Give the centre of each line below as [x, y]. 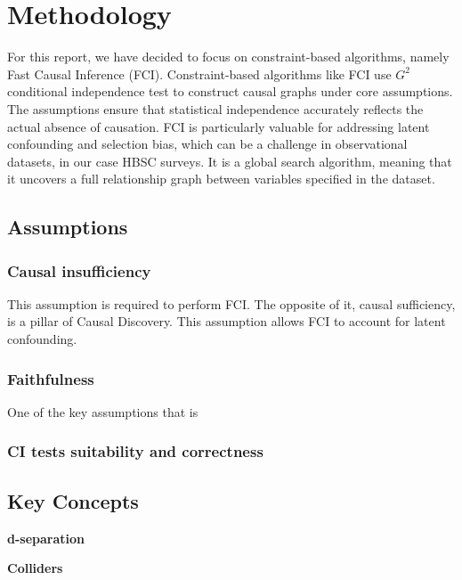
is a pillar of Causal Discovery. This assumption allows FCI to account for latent [227, 321]
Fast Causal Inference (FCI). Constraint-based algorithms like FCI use [199, 74]
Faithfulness [51, 378]
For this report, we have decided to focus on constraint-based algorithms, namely [228, 57]
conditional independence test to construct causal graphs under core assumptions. [230, 91]
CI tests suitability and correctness [135, 451]
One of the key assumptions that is [103, 411]
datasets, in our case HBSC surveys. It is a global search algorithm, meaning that [230, 161]
